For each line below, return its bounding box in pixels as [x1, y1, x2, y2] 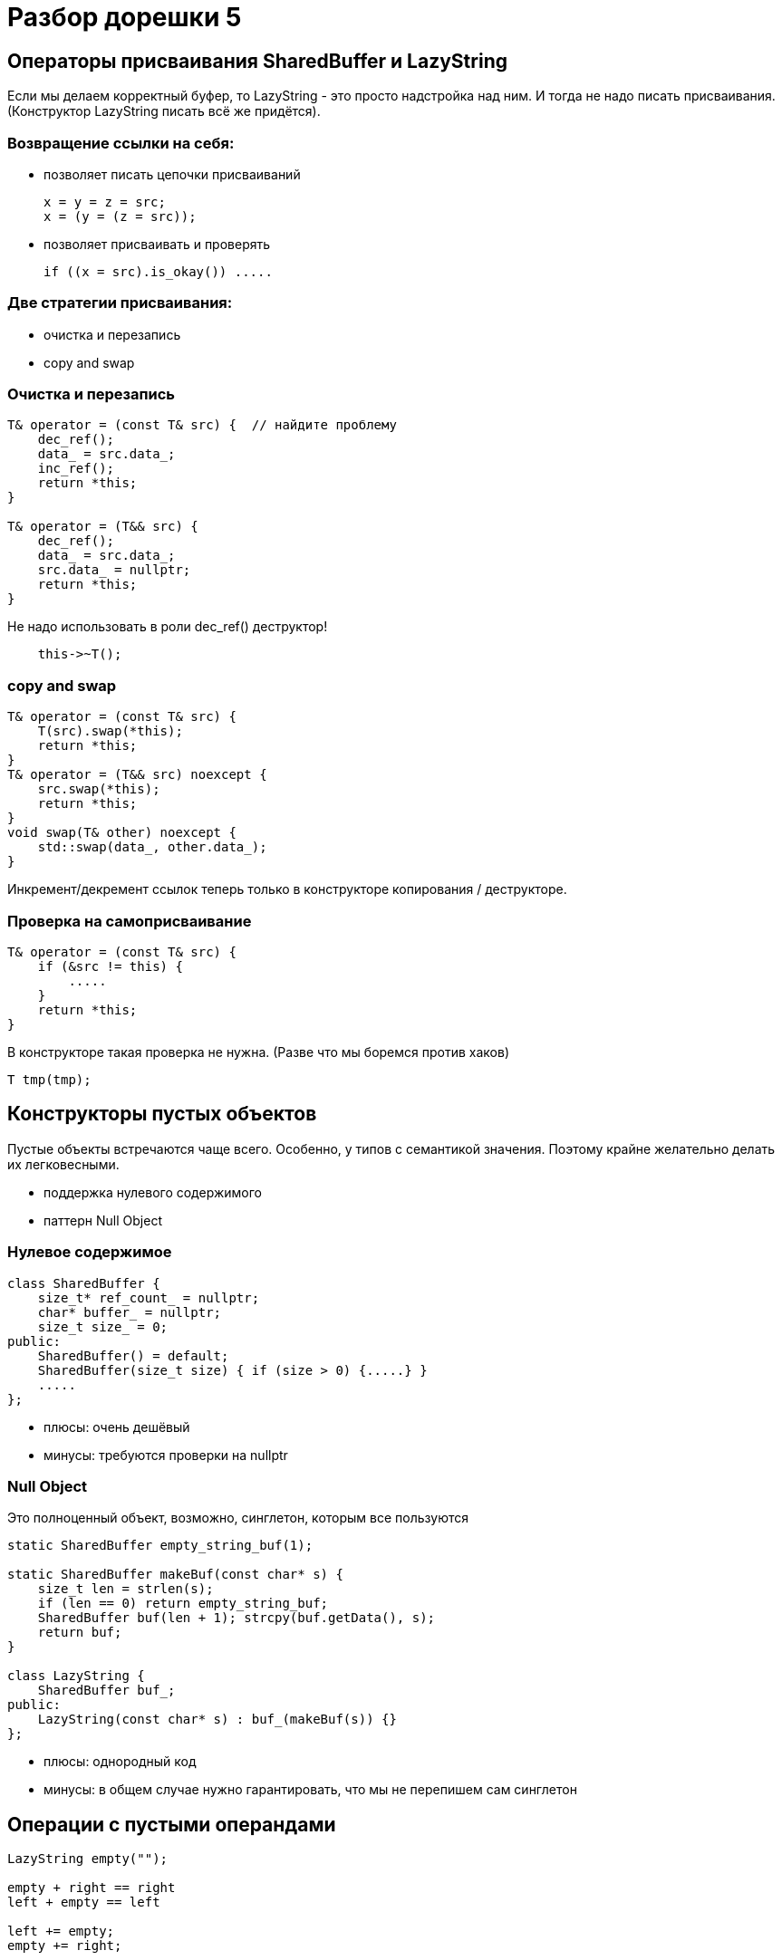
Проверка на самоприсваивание [7, 911, 252, 930]
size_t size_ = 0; [37, 1319, 169, 1334]
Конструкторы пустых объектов [7, 1102, 317, 1126]
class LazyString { [7, 1668, 145, 1684]
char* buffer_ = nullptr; [37, 1304, 222, 1320]
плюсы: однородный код [43, 1753, 197, 1770]
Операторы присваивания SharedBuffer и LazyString [7, 49, 507, 72]
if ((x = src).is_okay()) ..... [43, 264, 273, 279]
